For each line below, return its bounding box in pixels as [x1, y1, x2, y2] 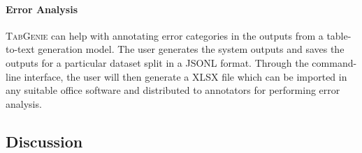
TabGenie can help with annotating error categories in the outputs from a [6, 28, 324, 42]
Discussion [6, 130, 83, 152]
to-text [6, 42, 35, 56]
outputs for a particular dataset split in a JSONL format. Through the [6, 55, 309, 70]
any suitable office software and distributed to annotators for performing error [6, 83, 340, 97]
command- [312, 55, 357, 70]
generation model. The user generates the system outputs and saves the [38, 42, 345, 56]
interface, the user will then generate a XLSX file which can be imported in [24, 69, 347, 83]
